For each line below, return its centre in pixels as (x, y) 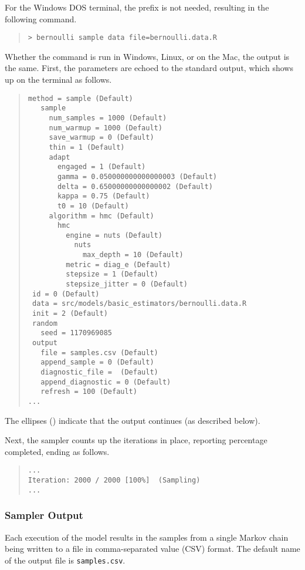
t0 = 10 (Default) (93, 206)
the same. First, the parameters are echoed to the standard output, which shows (149, 68)
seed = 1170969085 (76, 333)
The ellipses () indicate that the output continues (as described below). (133, 420)
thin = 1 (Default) (87, 147)
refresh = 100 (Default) (89, 392)
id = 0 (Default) (66, 294)
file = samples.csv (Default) (99, 353)
